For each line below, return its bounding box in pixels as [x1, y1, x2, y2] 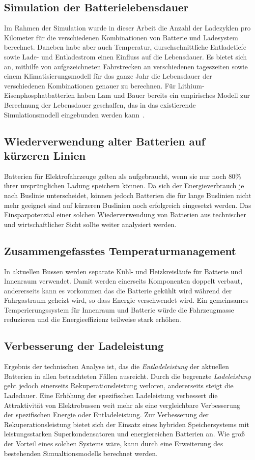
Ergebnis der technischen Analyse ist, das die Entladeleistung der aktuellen [4, 361, 229, 372]
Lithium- [178, 80, 204, 90]
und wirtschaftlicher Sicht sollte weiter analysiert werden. [4, 219, 177, 229]
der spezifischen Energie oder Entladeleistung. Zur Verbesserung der [4, 409, 209, 420]
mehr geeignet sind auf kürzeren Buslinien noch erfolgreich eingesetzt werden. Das [4, 200, 251, 210]
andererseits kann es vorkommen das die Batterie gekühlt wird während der [4, 285, 232, 295]
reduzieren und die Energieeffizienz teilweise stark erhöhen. [4, 314, 181, 324]
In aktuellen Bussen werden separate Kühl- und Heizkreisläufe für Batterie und [4, 266, 243, 276]
